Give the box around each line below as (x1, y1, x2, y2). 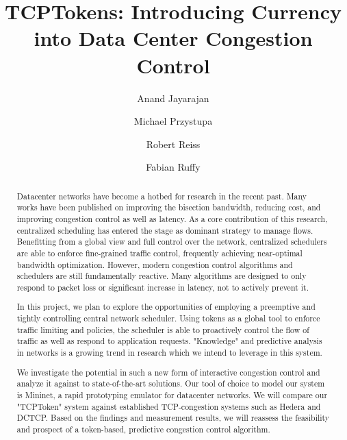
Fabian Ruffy (146, 160, 201, 174)
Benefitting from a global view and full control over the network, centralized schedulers (16, 236, 327, 247)
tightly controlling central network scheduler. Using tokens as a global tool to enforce (16, 313, 320, 324)
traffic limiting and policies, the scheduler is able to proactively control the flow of (16, 323, 309, 335)
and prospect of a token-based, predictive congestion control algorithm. (16, 423, 270, 435)
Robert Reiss (146, 136, 201, 151)
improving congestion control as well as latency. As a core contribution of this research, (16, 212, 328, 224)
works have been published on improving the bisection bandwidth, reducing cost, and (16, 201, 321, 213)
